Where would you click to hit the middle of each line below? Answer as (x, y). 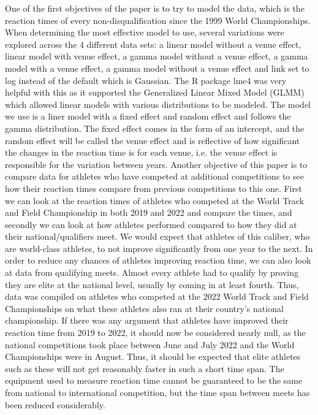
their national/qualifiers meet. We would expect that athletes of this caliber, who (157, 236)
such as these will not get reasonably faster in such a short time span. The (145, 368)
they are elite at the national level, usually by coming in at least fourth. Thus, (152, 284)
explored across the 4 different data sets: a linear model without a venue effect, (153, 44)
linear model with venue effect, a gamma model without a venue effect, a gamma (157, 56)
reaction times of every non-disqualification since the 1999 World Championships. (158, 20)
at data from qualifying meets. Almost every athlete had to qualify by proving (152, 272)
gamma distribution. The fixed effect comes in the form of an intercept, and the (155, 128)
